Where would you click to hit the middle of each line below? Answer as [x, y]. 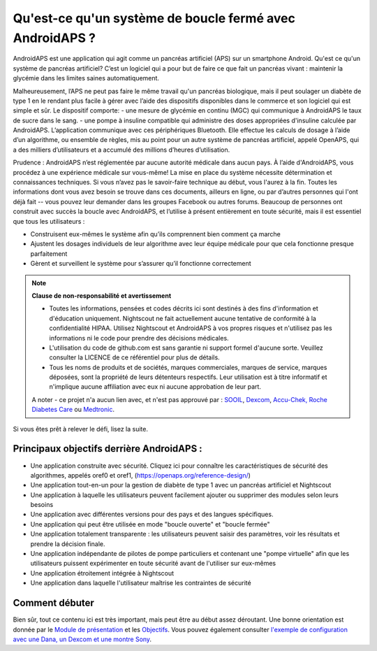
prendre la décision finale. [68, 544]
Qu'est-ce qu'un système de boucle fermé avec [154, 18]
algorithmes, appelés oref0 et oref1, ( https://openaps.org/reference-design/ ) [141, 475]
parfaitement [49, 253]
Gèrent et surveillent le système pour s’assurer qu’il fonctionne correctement [141, 264]
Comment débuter [53, 603]
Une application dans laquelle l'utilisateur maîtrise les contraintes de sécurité [141, 583]
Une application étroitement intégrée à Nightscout [102, 573]
